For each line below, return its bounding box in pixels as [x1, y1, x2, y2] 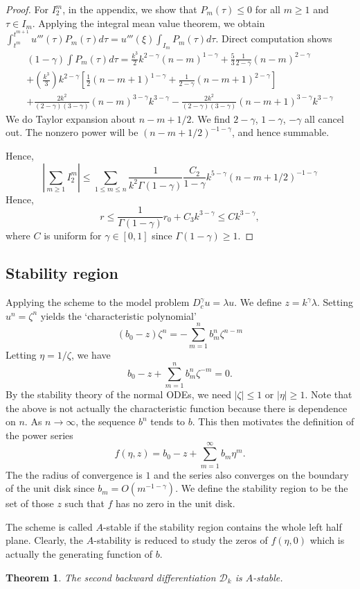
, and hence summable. [231, 125, 330, 139]
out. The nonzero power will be [6, 125, 138, 139]
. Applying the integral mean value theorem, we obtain [32, 15, 265, 30]
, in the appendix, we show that [62, 2, 197, 16]
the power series [6, 427, 73, 442]
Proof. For [6, 2, 49, 16]
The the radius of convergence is [6, 467, 143, 481]
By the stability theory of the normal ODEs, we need [6, 387, 231, 402]
